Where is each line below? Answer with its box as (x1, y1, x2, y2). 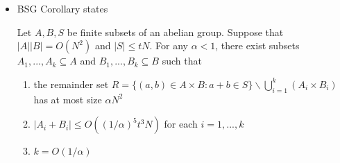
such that (162, 53, 202, 68)
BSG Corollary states (17, 1, 108, 15)
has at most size (33, 92, 102, 106)
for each (164, 117, 198, 131)
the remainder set (33, 76, 109, 91)
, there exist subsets (215, 38, 300, 53)
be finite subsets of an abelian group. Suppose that (67, 24, 284, 39)
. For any (149, 38, 188, 53)
